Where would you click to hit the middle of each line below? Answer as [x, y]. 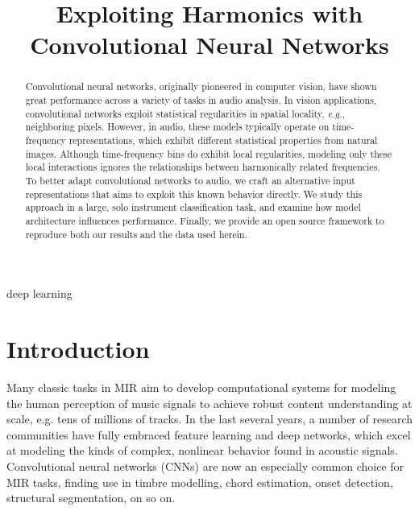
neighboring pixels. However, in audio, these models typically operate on [177, 127]
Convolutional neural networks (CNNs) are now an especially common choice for [205, 466]
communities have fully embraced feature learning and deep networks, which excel [209, 434]
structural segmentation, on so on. [91, 498]
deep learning [39, 293]
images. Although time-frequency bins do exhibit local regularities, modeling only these [209, 153]
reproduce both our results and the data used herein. [136, 234]
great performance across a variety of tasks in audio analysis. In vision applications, [201, 100]
